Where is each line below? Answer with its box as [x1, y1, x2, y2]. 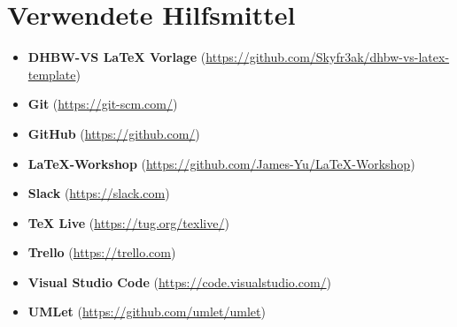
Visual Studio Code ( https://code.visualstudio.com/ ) [27, 272, 332, 291]
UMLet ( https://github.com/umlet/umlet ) [27, 302, 266, 321]
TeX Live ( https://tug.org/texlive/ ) [27, 213, 229, 232]
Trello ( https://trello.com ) [27, 243, 176, 262]
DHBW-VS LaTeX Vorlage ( [27, 48, 206, 66]
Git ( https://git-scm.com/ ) [27, 95, 178, 113]
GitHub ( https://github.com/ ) [27, 124, 200, 142]
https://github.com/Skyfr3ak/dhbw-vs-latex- [205, 48, 450, 66]
